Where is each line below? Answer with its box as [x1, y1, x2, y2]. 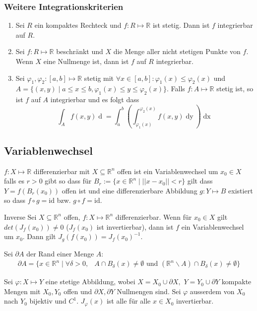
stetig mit [84, 72, 114, 83]
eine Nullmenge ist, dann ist [43, 56, 129, 66]
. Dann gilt [22, 231, 56, 242]
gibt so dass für [45, 176, 92, 186]
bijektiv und [29, 296, 66, 306]
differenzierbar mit [33, 166, 90, 176]
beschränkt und [56, 46, 103, 57]
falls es [4, 176, 24, 186]
